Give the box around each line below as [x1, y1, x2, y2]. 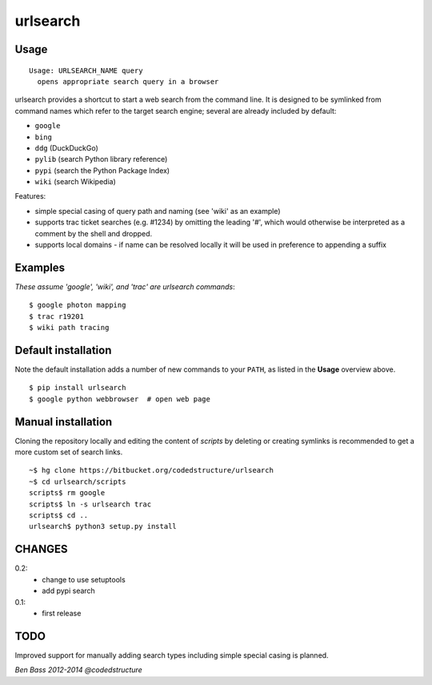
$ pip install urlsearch [29, 383, 126, 393]
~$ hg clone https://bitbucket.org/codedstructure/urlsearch [29, 465, 274, 475]
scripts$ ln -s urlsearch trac [29, 499, 152, 509]
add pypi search [42, 586, 95, 596]
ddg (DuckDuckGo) [34, 143, 99, 152]
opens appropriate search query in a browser [37, 77, 219, 86]
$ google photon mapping [29, 300, 126, 310]
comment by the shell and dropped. [34, 228, 153, 238]
